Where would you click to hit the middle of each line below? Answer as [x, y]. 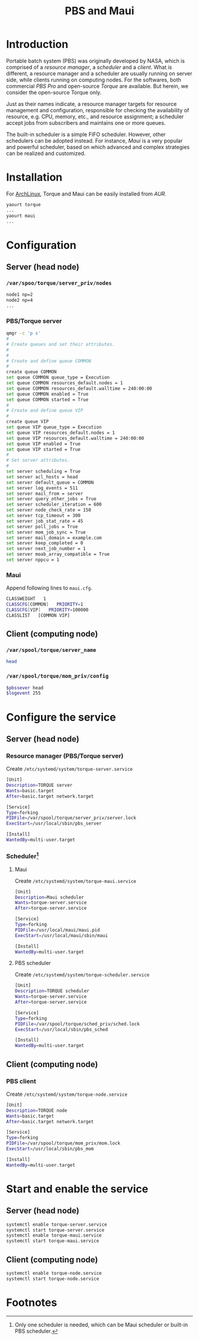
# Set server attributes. [38, 461]
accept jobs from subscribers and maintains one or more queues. [86, 122]
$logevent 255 [24, 693]
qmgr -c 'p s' [24, 333]
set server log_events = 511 [42, 488]
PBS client [21, 1081]
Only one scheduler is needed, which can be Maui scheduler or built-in [101, 1325]
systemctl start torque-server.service [55, 1230]
